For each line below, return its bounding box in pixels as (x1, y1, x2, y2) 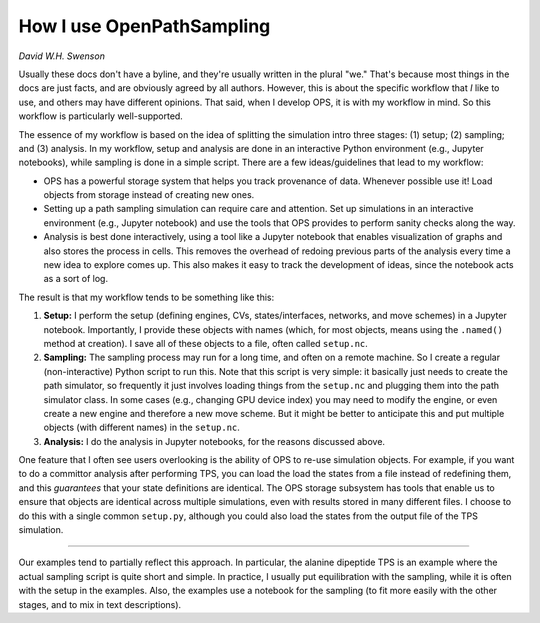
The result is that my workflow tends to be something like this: (18, 291, 275, 303)
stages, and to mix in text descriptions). (18, 598, 182, 610)
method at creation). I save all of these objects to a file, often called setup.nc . (43, 337, 369, 349)
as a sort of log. (43, 273, 109, 285)
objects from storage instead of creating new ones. (43, 189, 255, 201)
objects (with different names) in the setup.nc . (43, 421, 240, 434)
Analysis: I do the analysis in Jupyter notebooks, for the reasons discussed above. (43, 435, 385, 447)
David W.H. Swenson (18, 50, 105, 62)
